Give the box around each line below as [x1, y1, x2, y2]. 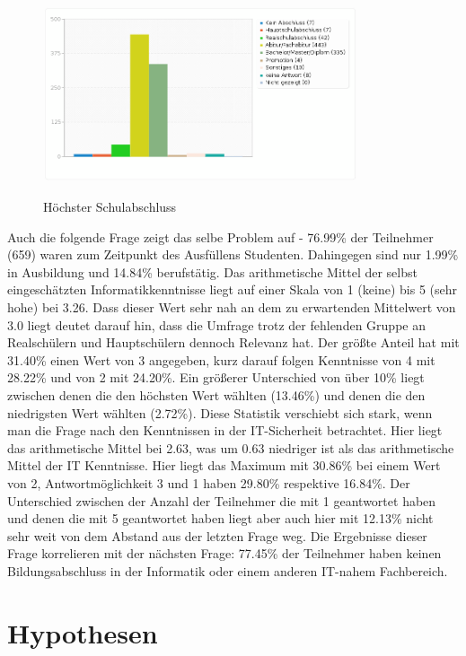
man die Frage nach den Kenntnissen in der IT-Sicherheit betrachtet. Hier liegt [7, 421, 443, 440]
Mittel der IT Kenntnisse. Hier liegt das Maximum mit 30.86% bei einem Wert [7, 456, 441, 475]
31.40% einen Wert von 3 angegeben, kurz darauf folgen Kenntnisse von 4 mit [7, 350, 435, 369]
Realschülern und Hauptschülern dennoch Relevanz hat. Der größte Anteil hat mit [7, 333, 460, 352]
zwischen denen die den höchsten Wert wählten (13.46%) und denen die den [7, 386, 426, 404]
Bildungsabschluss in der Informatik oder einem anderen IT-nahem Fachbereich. [7, 561, 448, 580]
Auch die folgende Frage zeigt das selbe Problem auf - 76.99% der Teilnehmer [7, 227, 434, 246]
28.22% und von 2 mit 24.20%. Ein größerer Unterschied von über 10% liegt [7, 368, 425, 387]
